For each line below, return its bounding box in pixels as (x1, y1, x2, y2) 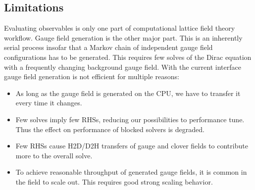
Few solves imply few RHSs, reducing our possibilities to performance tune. (15, 114, 245, 124)
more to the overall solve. (15, 150, 93, 160)
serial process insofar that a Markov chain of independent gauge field (4, 42, 213, 52)
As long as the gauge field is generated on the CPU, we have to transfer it (15, 88, 241, 98)
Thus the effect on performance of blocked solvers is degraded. (15, 124, 204, 134)
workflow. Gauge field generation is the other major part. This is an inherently (4, 32, 243, 43)
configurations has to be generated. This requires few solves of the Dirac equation (4, 51, 252, 62)
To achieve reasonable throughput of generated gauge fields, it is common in (15, 167, 247, 177)
